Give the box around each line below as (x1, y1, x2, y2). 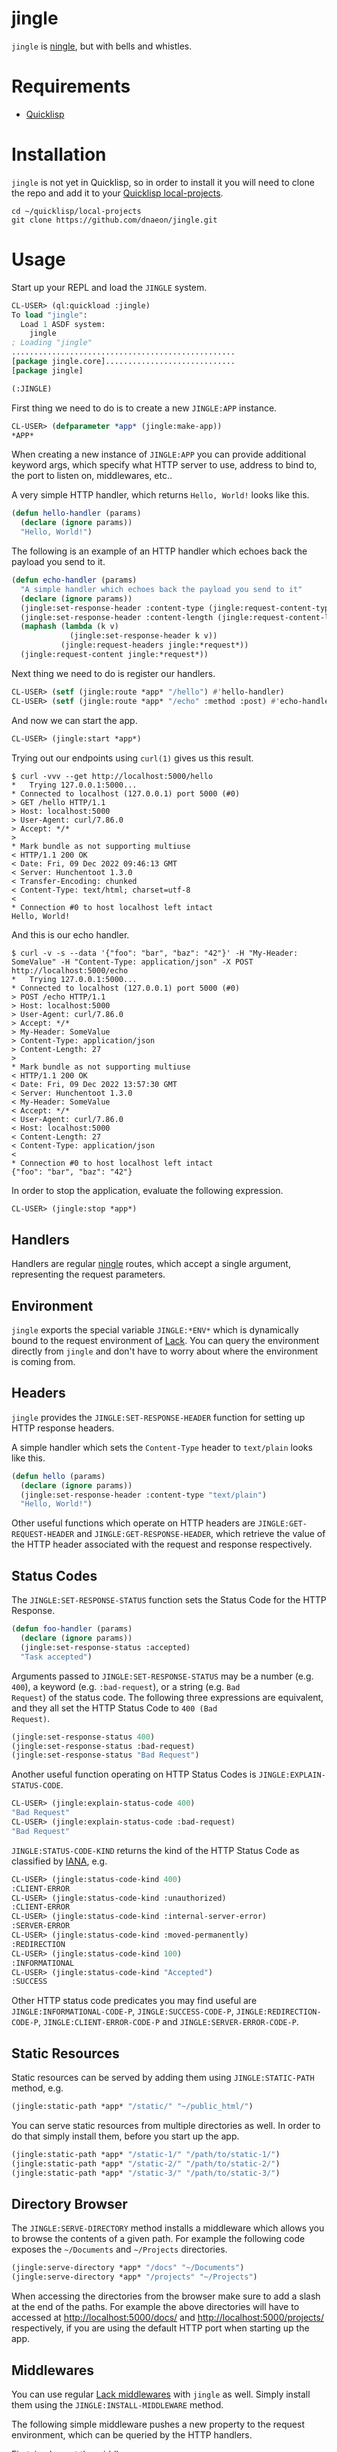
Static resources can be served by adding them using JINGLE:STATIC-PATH (11, 2072, 315, 2084)
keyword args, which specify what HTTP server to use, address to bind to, (11, 459, 318, 471)
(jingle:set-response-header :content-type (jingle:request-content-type (20, 603, 334, 613)
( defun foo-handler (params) (11, 1624, 133, 1634)
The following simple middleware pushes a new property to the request (11, 2418, 305, 2430)
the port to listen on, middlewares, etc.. (11, 470, 173, 482)
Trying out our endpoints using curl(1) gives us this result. (11, 752, 254, 764)
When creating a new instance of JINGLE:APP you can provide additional (11, 448, 307, 461)
